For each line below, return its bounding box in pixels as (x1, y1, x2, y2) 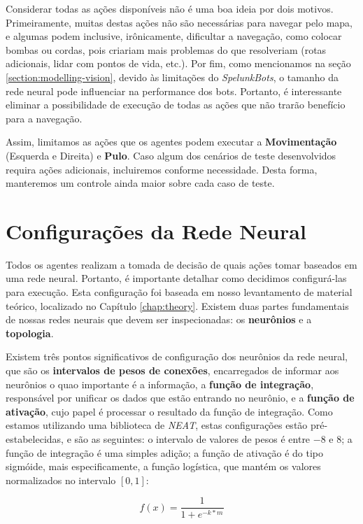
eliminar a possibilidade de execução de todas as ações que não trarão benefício (6, 97, 346, 112)
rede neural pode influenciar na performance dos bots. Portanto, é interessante (6, 83, 342, 98)
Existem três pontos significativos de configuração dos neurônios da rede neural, (6, 349, 348, 364)
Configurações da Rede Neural (6, 216, 306, 245)
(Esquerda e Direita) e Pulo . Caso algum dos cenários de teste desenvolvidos (6, 148, 336, 162)
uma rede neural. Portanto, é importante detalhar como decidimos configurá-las (6, 271, 347, 285)
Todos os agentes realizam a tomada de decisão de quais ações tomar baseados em (6, 257, 357, 271)
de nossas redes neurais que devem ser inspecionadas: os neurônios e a (6, 312, 312, 327)
